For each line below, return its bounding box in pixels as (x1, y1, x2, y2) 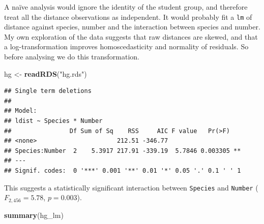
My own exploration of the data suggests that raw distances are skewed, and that (4, 31, 258, 42)
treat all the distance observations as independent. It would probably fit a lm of (4, 11, 252, 22)
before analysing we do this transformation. (4, 51, 139, 62)
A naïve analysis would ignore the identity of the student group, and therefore (4, 2, 248, 12)
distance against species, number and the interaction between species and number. (4, 21, 260, 32)
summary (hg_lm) (4, 209, 64, 220)
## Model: (4, 107, 37, 115)
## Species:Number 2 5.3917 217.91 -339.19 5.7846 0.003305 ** (4, 147, 241, 154)
